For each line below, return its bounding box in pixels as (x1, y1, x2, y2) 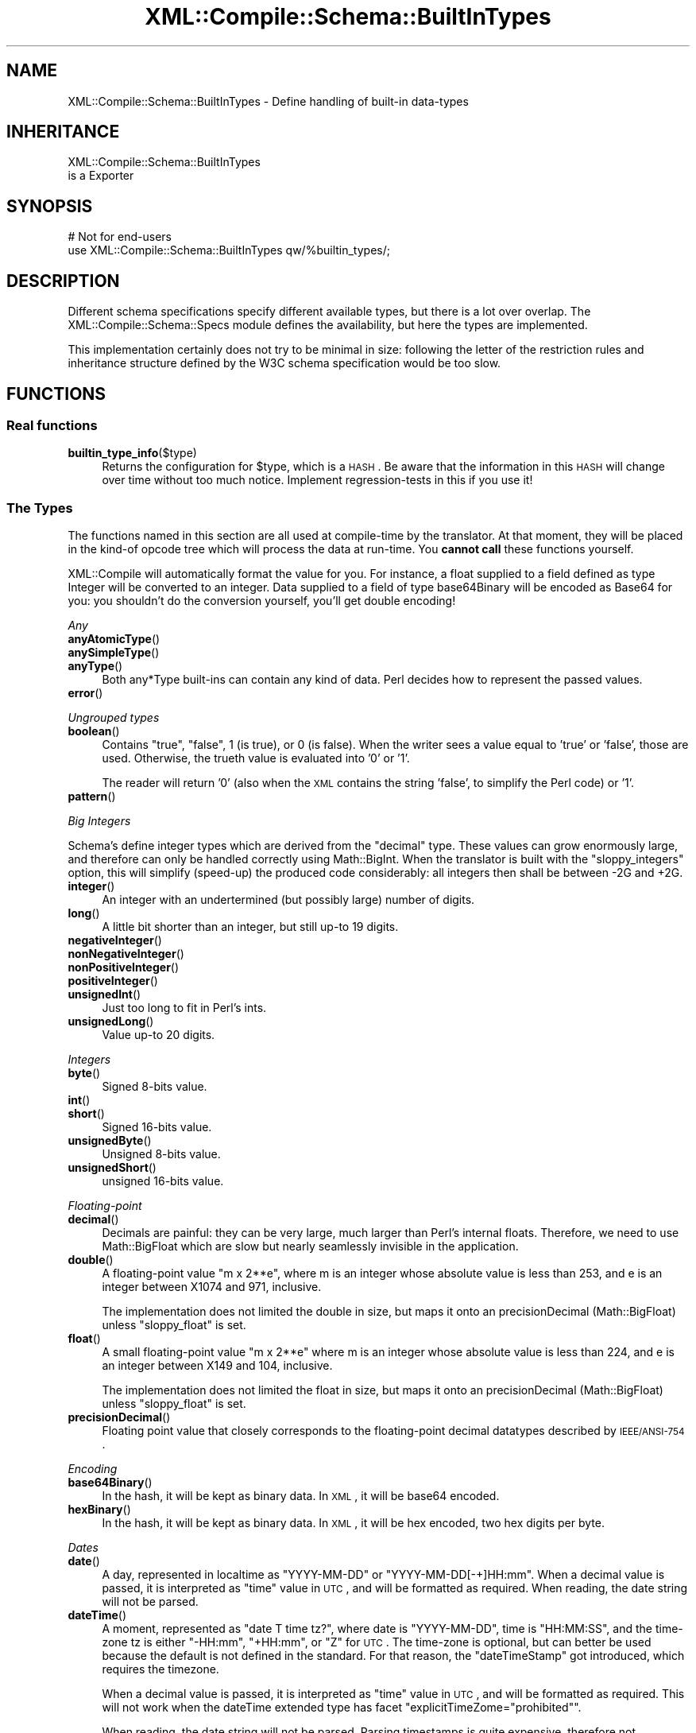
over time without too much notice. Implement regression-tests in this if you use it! (102, 473, 533, 487)
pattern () (68, 789, 116, 804)
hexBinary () (68, 1502, 131, 1517)
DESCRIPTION (6, 270, 120, 291)
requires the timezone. (102, 1662, 219, 1677)
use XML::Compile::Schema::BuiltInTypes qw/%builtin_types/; (68, 243, 390, 258)
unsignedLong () (68, 1014, 154, 1029)
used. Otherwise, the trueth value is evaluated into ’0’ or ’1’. (102, 751, 410, 766)
